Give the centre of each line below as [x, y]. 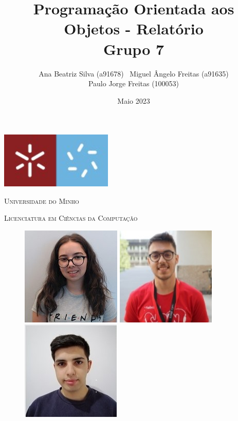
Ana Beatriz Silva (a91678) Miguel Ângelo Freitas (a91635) [134, 73]
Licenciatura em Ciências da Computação [71, 218]
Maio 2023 [134, 100]
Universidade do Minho [42, 200]
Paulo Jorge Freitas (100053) [134, 83]
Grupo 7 [134, 49]
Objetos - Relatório [134, 28]
